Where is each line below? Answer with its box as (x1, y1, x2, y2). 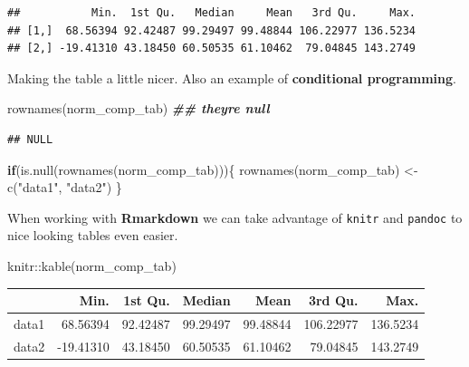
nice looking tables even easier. (7, 226, 178, 245)
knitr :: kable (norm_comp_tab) (7, 256, 177, 275)
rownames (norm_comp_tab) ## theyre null (7, 99, 270, 118)
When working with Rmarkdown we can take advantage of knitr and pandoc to (7, 208, 463, 227)
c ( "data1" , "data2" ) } (7, 178, 122, 197)
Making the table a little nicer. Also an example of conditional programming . (7, 68, 456, 87)
